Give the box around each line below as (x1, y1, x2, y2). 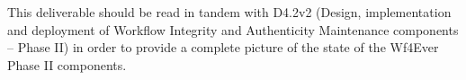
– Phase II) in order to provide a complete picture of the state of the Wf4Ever (7, 38, 439, 57)
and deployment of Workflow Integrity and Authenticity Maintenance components (7, 20, 459, 39)
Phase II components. (7, 55, 127, 74)
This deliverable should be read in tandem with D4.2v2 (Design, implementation (7, 3, 452, 21)
